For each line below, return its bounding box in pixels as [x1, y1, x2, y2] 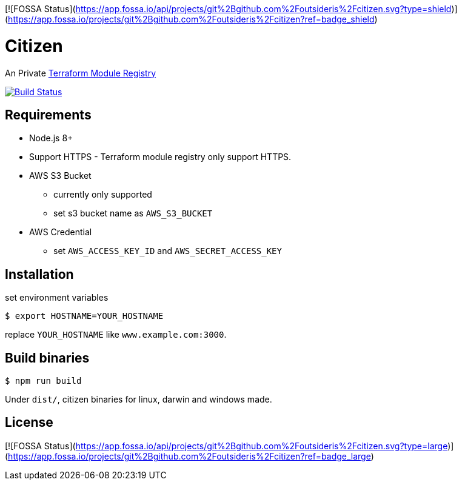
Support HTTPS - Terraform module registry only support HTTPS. [29, 152, 292, 162]
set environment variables [5, 292, 109, 303]
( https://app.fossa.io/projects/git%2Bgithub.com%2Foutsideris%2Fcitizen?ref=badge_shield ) [5, 14, 378, 24]
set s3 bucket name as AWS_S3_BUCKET [53, 208, 213, 219]
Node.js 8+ [29, 133, 73, 144]
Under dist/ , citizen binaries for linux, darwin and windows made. [5, 394, 272, 405]
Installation [5, 266, 74, 282]
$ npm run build [5, 376, 82, 386]
